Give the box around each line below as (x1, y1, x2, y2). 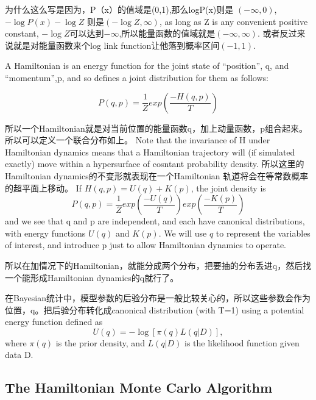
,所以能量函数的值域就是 (119, 27, 216, 40)
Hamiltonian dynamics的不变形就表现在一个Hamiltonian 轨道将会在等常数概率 (5, 169, 309, 182)
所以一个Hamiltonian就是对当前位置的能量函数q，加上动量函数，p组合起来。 (5, 121, 308, 134)
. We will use (158, 226, 207, 239)
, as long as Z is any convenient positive (159, 15, 308, 27)
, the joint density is (191, 181, 266, 194)
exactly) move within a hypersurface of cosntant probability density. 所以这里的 (5, 157, 304, 170)
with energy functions (5, 226, 86, 239)
